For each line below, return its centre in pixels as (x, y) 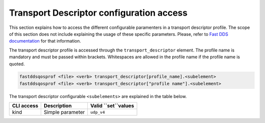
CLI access (25, 106)
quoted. (17, 64)
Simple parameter (64, 112)
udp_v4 (97, 112)
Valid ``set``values (112, 106)
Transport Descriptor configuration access (98, 13)
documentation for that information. (45, 41)
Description (58, 106)
